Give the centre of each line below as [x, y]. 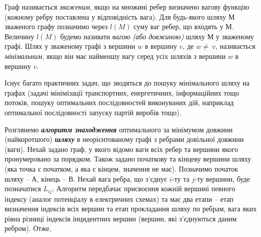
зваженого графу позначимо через [56, 26]
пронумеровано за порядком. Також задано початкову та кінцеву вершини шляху [128, 159]
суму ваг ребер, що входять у [178, 26]
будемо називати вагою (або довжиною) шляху [133, 36]
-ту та [181, 178]
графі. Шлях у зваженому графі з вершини [70, 46]
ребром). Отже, [28, 228]
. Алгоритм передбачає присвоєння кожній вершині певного [144, 188]
